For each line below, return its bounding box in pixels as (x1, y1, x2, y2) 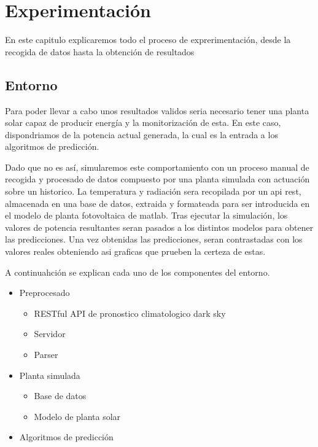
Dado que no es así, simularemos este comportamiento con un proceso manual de (5, 160, 309, 173)
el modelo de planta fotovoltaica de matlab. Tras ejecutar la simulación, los (5, 209, 288, 222)
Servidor (34, 327, 66, 340)
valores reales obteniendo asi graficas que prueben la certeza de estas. (5, 245, 266, 258)
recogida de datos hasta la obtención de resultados (5, 45, 195, 58)
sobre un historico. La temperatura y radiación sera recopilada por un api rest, (5, 185, 301, 198)
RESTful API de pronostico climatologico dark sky (34, 306, 226, 319)
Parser (34, 348, 58, 361)
